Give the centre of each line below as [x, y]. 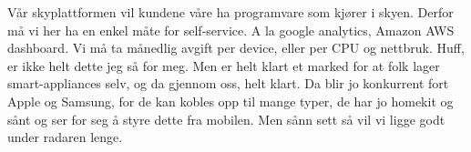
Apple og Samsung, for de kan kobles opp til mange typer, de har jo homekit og [230, 101]
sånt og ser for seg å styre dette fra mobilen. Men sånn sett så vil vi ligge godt [226, 119]
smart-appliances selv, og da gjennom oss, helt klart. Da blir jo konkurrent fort [228, 83]
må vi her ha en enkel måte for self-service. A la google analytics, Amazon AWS [231, 30]
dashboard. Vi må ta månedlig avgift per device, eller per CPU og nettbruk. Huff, [236, 48]
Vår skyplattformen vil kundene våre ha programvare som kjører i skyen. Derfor [230, 12]
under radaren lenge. [65, 137]
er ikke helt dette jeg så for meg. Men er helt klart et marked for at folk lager [224, 65]
